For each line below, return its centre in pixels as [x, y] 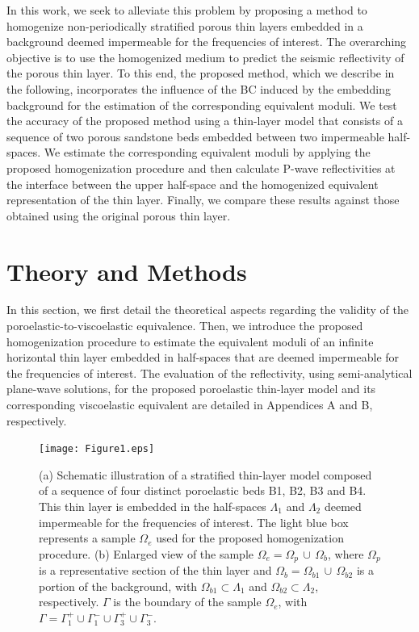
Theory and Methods [127, 271]
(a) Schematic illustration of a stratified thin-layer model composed [205, 474]
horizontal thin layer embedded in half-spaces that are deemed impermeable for [203, 357]
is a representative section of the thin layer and [155, 570]
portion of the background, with [118, 586]
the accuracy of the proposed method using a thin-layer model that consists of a [205, 121]
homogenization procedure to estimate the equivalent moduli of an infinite [190, 341]
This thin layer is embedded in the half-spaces [153, 506]
